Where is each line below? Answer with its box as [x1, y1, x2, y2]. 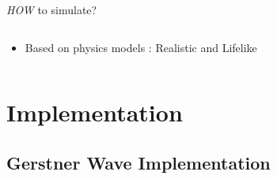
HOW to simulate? [6, 2, 97, 17]
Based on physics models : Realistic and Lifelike [25, 39, 257, 55]
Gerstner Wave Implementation [6, 150, 271, 174]
